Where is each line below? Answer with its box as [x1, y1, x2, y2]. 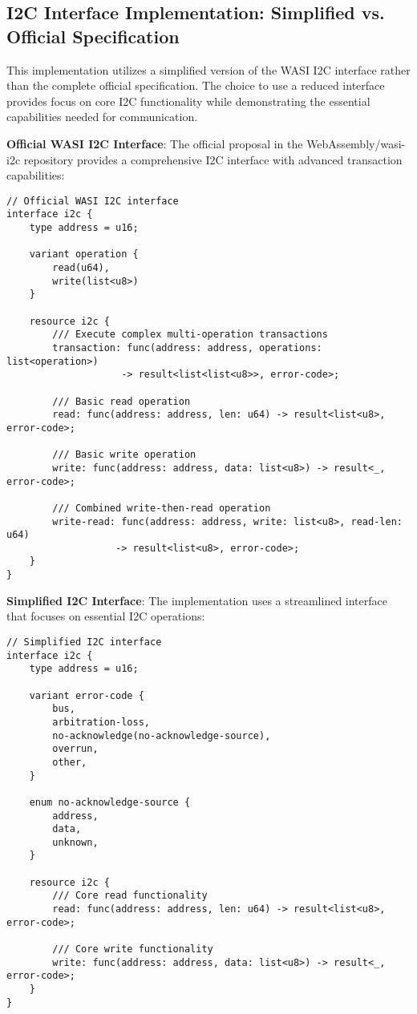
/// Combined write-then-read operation [52, 502, 271, 514]
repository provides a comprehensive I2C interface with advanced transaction [23, 151, 403, 168]
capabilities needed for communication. [6, 108, 198, 125]
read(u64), [52, 262, 110, 274]
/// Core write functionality [52, 943, 213, 955]
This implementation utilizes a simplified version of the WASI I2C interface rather [6, 61, 411, 78]
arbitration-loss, [52, 716, 150, 728]
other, [52, 756, 87, 768]
